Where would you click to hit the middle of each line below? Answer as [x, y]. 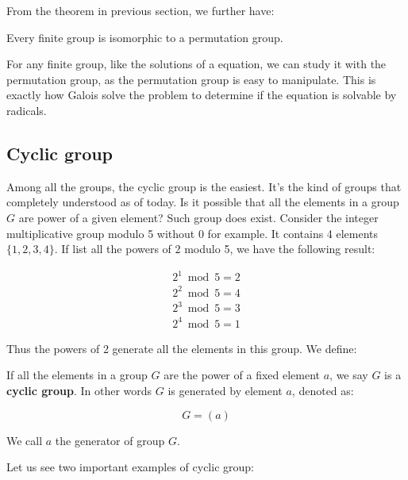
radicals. [27, 110]
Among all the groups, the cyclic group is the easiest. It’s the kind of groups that [204, 186]
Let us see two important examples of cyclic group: [130, 467]
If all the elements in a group [77, 375]
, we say [349, 375]
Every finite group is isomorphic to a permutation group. [145, 37]
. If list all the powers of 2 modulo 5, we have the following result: [215, 249]
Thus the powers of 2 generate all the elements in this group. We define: [182, 348]
